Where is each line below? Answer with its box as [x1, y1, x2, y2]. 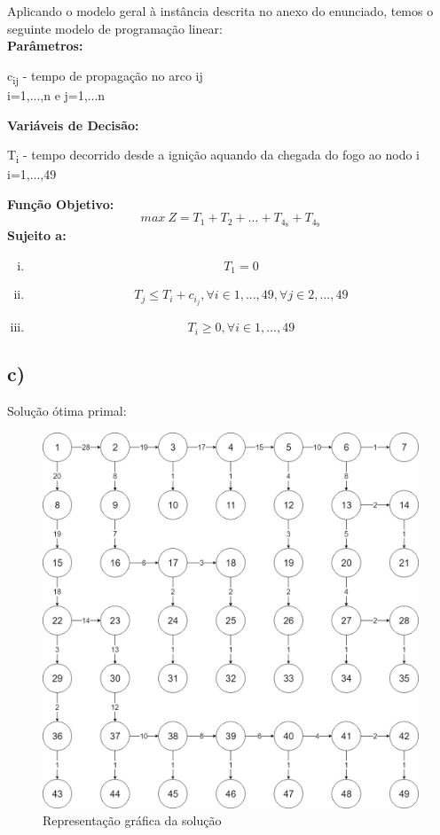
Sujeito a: [7, 226, 67, 245]
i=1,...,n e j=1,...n [7, 85, 106, 104]
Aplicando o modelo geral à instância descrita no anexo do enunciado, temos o [7, 2, 434, 20]
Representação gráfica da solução [43, 811, 222, 830]
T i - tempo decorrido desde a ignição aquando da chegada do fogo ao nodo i [7, 145, 420, 166]
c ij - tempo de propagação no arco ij [7, 66, 203, 87]
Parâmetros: [7, 36, 83, 55]
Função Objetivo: [7, 194, 114, 213]
